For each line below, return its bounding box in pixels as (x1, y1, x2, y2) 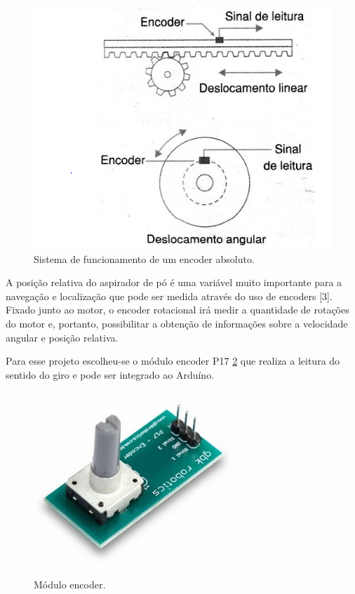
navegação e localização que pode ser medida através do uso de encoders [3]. (6, 288, 333, 303)
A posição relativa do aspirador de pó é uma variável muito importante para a (6, 275, 342, 290)
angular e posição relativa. (6, 330, 119, 344)
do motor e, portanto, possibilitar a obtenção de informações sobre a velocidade (6, 316, 348, 331)
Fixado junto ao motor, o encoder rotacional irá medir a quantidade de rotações (6, 302, 349, 317)
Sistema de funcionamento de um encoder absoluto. (34, 251, 255, 266)
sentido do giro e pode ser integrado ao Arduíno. (6, 367, 215, 382)
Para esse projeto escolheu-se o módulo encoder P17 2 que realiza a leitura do (6, 353, 340, 368)
